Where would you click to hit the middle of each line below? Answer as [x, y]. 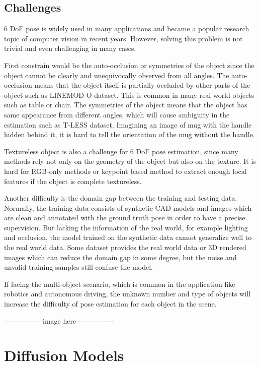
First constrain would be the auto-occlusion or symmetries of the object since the [129, 65]
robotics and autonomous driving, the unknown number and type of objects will [127, 294]
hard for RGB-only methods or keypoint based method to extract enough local [125, 171]
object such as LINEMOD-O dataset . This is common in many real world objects [129, 95]
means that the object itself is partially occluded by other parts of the [142, 85]
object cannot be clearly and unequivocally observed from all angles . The [117, 75]
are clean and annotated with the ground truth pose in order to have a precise [125, 218]
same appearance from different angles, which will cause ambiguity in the [117, 114]
